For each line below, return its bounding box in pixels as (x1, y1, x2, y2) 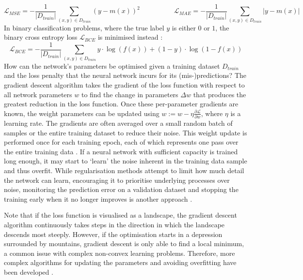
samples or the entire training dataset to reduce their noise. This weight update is (4, 127, 247, 137)
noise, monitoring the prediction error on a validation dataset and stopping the (4, 184, 239, 194)
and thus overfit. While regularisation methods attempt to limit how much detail (4, 165, 244, 176)
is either (172, 22, 196, 32)
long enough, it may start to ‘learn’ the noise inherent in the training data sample (4, 156, 247, 166)
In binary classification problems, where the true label (4, 22, 164, 32)
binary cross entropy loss (4, 32, 78, 42)
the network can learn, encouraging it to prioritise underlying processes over (4, 175, 230, 185)
